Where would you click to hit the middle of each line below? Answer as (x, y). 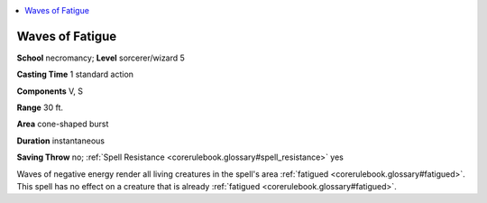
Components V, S (50, 91)
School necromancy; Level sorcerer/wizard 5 (101, 58)
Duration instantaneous (61, 141)
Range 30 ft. (40, 107)
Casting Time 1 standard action (75, 74)
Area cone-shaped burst (63, 124)
